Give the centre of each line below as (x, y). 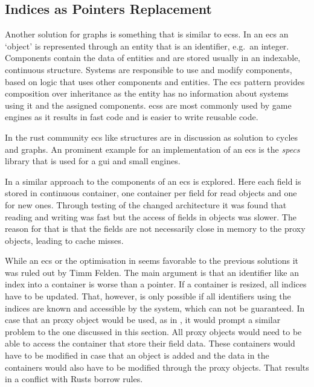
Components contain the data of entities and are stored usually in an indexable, (153, 58)
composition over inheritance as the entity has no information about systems (147, 93)
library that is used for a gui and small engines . (93, 161)
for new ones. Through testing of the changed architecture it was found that (146, 204)
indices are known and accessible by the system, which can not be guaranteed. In (155, 308)
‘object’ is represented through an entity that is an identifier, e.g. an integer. (147, 46)
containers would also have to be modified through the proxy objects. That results (157, 367)
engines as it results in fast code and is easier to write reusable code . (132, 117)
